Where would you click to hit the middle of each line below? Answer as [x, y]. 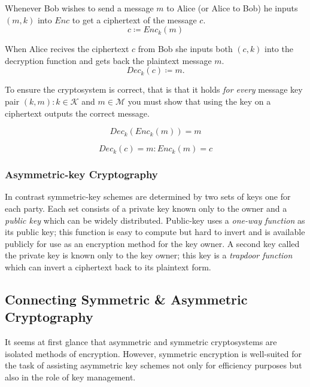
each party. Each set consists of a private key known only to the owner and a [146, 208]
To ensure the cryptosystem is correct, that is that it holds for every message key [154, 89]
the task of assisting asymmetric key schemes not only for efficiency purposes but [154, 365]
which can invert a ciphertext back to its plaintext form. [108, 266]
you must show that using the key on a [199, 101]
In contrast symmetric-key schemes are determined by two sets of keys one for [148, 196]
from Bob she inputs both [185, 49]
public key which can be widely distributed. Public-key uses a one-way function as [155, 220]
